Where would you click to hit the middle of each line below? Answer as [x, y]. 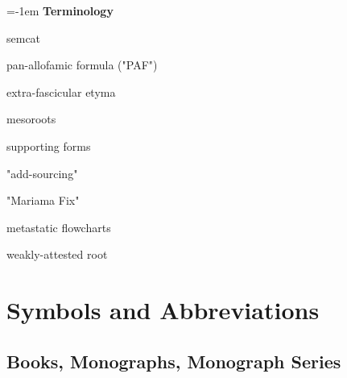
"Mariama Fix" [43, 200]
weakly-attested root [57, 254]
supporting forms [49, 145]
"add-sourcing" [42, 173]
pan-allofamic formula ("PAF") [82, 65]
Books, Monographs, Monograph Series [174, 361]
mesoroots [31, 119]
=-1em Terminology [60, 10]
